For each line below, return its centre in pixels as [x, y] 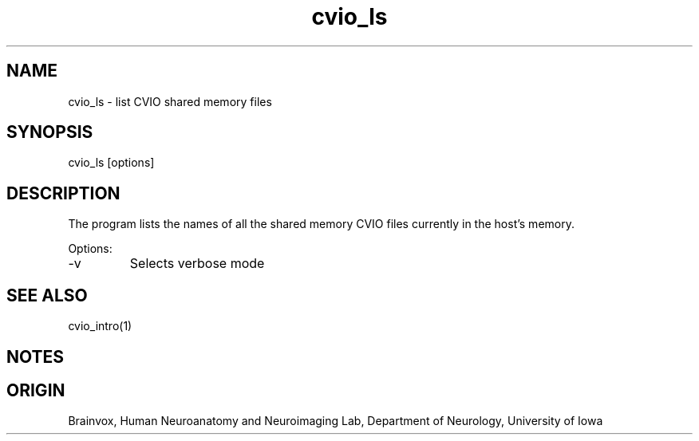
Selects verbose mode [197, 264]
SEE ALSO [47, 295]
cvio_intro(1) [100, 326]
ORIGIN [36, 390]
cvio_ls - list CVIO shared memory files [170, 101]
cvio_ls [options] [111, 163]
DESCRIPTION [63, 193]
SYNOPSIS [50, 132]
